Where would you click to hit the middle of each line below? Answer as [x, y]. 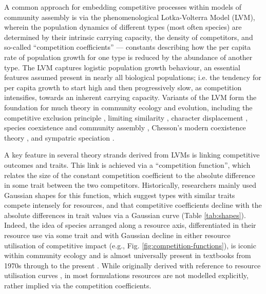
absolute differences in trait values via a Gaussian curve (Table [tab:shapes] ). [125, 215]
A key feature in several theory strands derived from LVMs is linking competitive [132, 155]
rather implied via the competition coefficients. [78, 286]
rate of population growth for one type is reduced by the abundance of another [128, 57]
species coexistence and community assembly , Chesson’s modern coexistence [125, 128]
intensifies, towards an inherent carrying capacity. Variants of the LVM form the [130, 97]
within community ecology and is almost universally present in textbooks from [128, 255]
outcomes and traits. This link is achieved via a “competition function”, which [127, 164]
